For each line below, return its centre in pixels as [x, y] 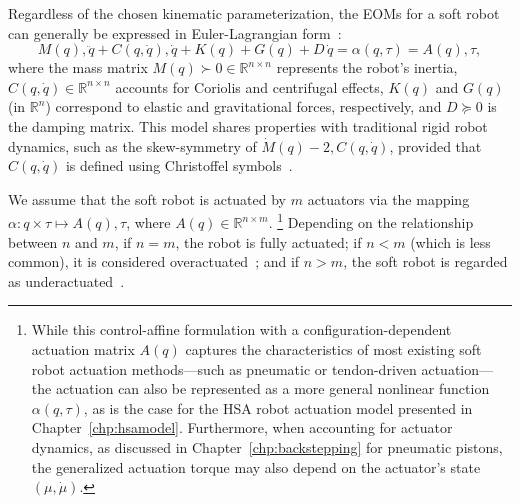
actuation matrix [83, 348]
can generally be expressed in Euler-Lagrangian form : [175, 32]
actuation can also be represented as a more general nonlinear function [272, 388]
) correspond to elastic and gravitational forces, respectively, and [243, 106]
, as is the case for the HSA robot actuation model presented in [278, 407]
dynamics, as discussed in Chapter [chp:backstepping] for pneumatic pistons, [267, 446]
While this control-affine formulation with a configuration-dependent [241, 329]
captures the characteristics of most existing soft [333, 348]
